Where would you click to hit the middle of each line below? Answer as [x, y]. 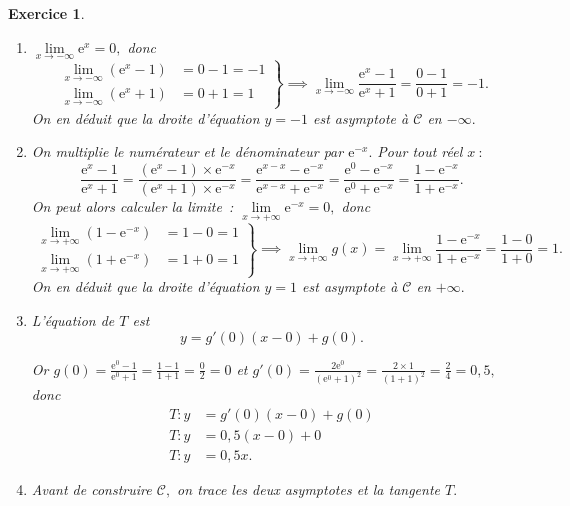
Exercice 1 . [46, 13]
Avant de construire [91, 489]
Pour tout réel [420, 151]
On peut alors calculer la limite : [132, 206]
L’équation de [73, 319]
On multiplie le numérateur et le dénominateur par [187, 151]
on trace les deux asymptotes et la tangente [308, 489]
